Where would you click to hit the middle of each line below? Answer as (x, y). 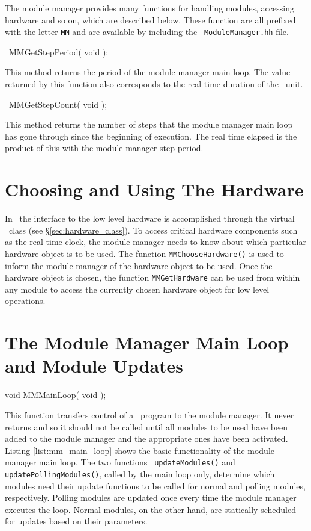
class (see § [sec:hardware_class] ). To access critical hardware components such (153, 230)
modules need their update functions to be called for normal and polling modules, (155, 486)
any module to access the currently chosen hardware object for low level (137, 289)
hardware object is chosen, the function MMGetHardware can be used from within (152, 277)
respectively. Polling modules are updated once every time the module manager (151, 498)
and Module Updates (94, 366)
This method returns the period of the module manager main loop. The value (148, 72)
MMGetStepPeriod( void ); (59, 51)
